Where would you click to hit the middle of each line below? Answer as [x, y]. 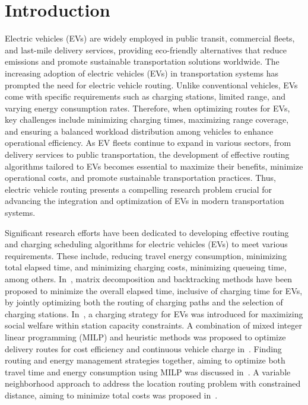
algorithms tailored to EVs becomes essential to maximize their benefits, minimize [154, 166]
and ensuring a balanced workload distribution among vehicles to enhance [139, 131]
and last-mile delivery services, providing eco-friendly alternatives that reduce [146, 50]
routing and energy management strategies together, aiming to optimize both [145, 360]
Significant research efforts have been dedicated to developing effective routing [147, 232]
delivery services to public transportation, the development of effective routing [147, 154]
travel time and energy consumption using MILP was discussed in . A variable [148, 371]
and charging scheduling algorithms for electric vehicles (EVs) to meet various [146, 244]
